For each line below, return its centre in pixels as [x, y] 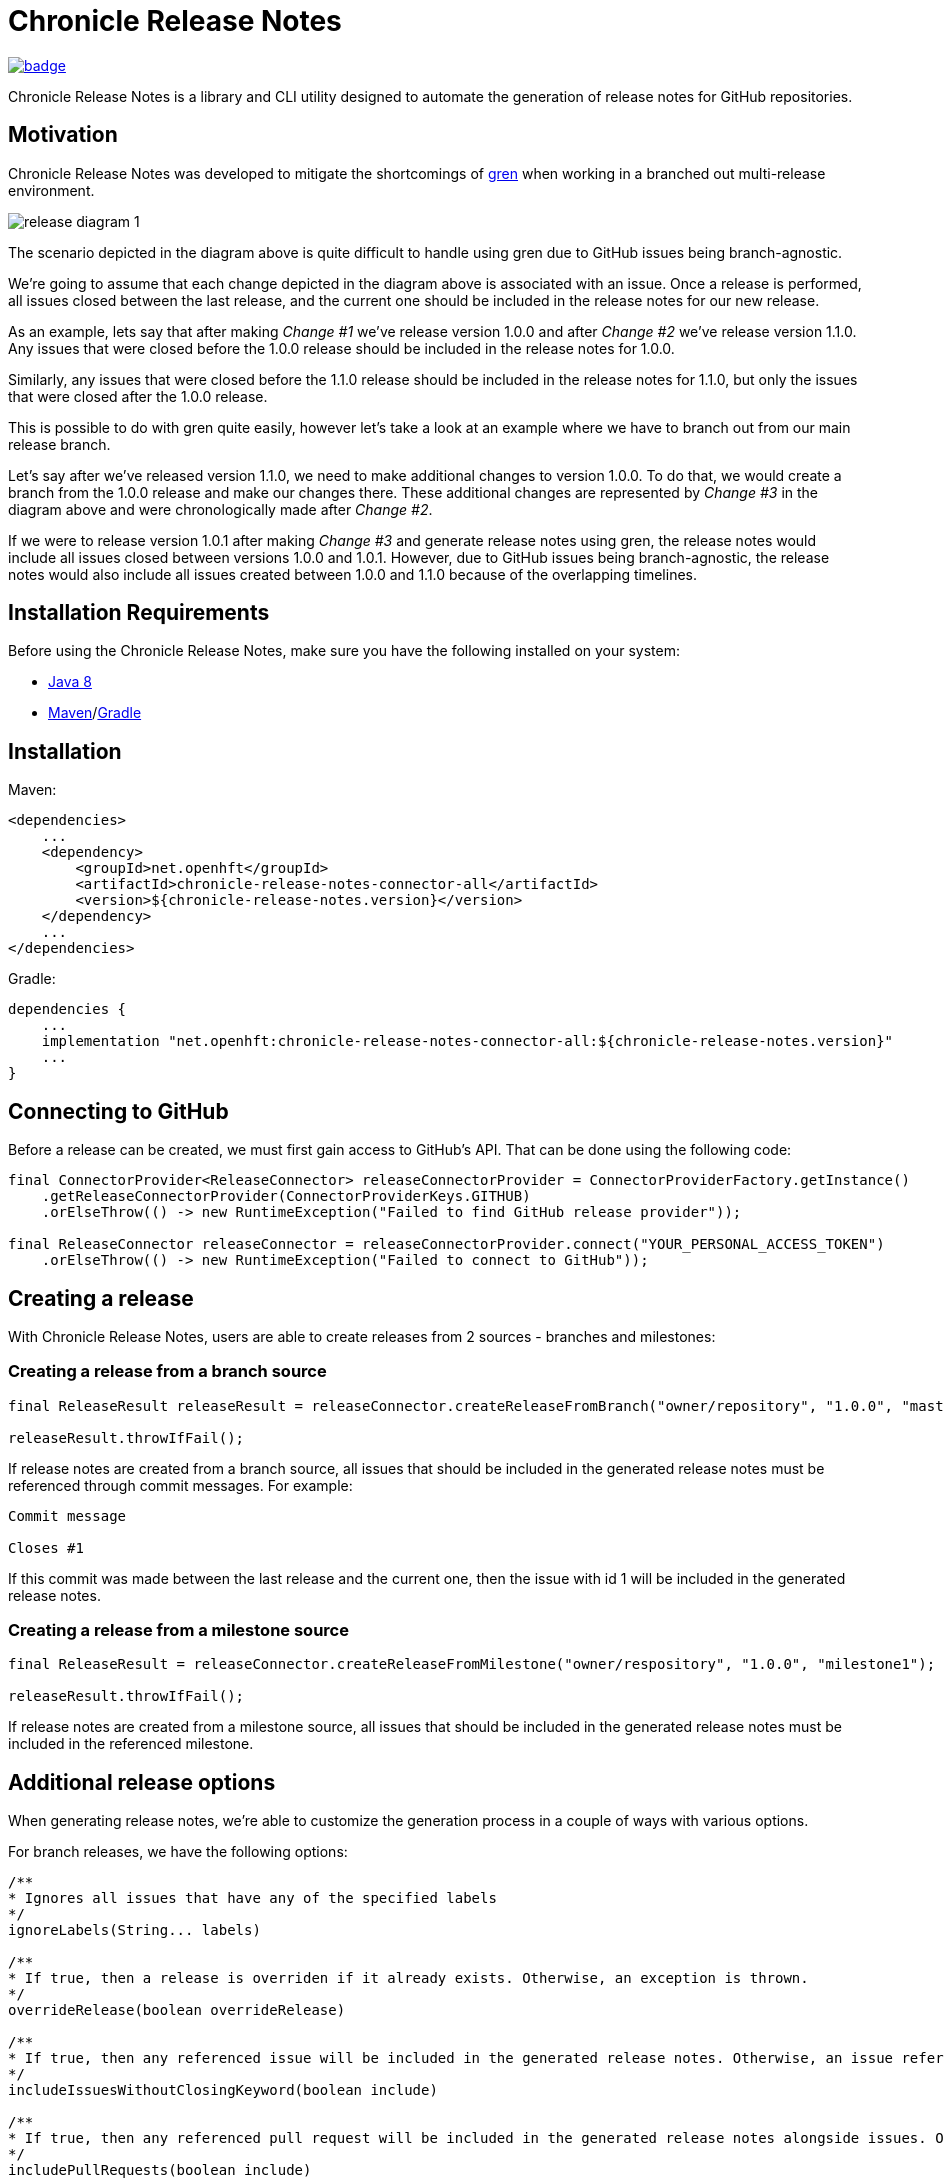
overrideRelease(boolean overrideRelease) [177, 2010]
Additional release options [142, 1782]
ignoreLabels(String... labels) [134, 1930]
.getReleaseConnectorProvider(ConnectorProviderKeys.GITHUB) [286, 1196]
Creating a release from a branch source [167, 1371]
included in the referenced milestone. [131, 1744]
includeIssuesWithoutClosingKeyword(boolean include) [223, 2090]
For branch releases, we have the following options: [178, 1852]
